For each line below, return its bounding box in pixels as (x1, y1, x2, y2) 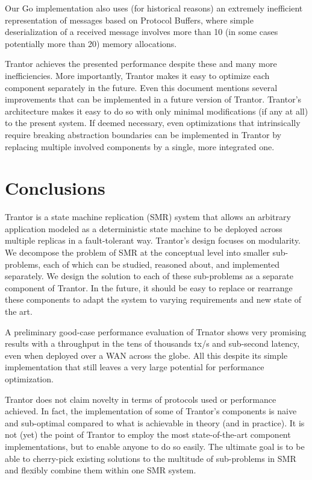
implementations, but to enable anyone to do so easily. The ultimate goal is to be (5, 440, 305, 452)
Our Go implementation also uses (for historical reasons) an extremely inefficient (5, 2, 303, 14)
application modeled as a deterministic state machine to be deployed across (5, 222, 282, 235)
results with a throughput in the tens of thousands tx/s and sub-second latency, (5, 337, 300, 350)
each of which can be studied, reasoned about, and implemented (43, 257, 280, 270)
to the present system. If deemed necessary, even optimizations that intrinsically (5, 116, 301, 129)
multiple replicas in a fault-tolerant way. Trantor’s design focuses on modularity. (5, 234, 301, 247)
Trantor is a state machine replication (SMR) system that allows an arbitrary (5, 210, 291, 223)
